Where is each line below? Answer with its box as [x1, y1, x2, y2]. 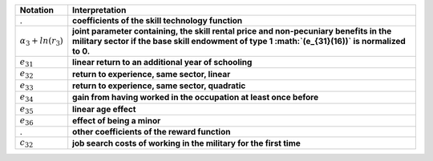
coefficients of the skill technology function [72, 15, 243, 26]
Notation [19, 5, 54, 15]
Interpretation [72, 5, 127, 15]
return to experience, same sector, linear [72, 68, 231, 79]
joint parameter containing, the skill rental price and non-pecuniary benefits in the [72, 26, 392, 36]
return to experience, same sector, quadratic [72, 80, 246, 91]
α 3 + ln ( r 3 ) [19, 35, 63, 47]
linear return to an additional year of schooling [72, 57, 253, 68]
